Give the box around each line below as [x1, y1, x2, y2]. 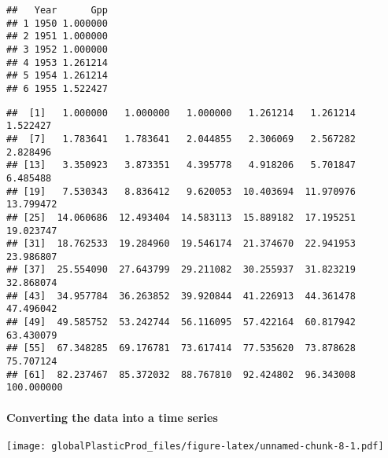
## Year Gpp [6, 5, 108, 16]
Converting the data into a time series [6, 409, 218, 425]
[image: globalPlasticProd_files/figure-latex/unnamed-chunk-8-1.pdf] [6, 440, 384, 452]
